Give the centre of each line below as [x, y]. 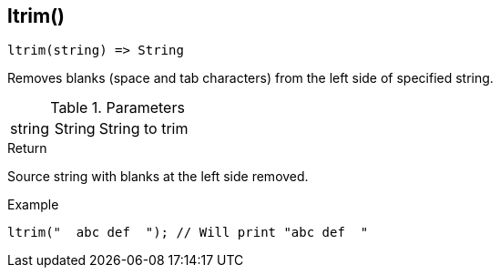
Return [27, 148]
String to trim [143, 129]
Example [33, 205]
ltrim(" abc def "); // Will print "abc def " [188, 233]
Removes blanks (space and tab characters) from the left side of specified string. [250, 78]
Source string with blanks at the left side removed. [158, 177]
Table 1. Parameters [117, 108]
